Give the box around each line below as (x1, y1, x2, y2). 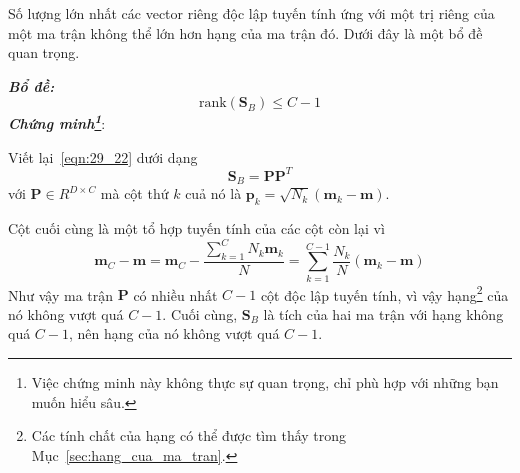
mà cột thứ (100, 183, 169, 204)
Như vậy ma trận (8, 284, 114, 305)
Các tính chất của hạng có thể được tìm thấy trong (31, 425, 347, 446)
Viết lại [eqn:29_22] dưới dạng (8, 146, 198, 167)
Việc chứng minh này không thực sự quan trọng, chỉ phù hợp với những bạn (31, 372, 499, 393)
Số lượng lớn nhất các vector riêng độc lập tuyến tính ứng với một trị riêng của (8, 3, 495, 23)
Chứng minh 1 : (8, 110, 106, 134)
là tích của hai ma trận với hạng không (263, 303, 504, 324)
